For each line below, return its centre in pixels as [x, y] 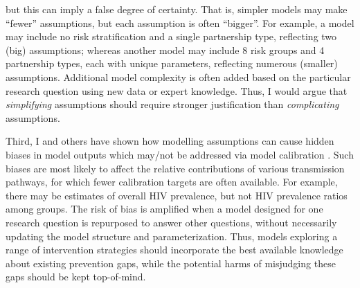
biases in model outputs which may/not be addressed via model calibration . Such [180, 154]
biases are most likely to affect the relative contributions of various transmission [175, 168]
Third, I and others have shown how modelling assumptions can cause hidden [170, 141]
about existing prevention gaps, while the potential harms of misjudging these [171, 263]
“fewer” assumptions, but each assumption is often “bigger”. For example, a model [180, 22]
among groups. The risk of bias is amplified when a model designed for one [164, 209]
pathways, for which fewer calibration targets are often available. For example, [172, 182]
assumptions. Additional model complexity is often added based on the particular [178, 76]
